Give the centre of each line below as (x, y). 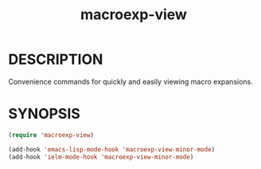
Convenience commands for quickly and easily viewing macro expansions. (130, 81)
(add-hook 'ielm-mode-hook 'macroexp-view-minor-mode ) (101, 157)
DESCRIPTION (56, 59)
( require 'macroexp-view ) (51, 135)
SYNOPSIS (45, 114)
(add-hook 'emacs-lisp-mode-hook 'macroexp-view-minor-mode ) (112, 149)
